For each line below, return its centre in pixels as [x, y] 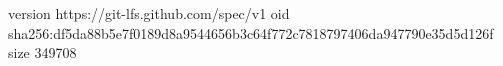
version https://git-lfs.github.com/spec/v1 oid [149, 13]
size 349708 [42, 52]
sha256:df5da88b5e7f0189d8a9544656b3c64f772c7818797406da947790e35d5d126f [251, 32]
